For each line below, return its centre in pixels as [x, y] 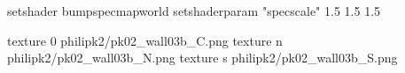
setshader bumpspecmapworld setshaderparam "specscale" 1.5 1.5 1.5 [194, 11]
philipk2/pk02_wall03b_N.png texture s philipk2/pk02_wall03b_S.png [202, 58]
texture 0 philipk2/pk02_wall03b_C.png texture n [145, 40]
